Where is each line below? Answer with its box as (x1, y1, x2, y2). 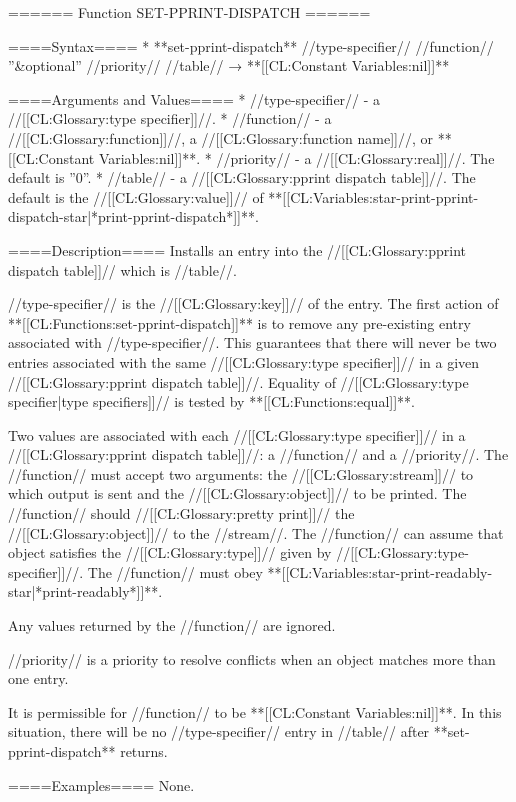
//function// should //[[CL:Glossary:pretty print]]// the (8, 503, 355, 524)
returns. (120, 741, 168, 761)
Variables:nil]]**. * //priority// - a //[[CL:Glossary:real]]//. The (98, 147, 495, 168)
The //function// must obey (87, 561, 263, 582)
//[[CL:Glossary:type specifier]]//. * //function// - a (8, 108, 332, 129)
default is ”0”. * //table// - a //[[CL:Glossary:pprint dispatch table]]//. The (8, 167, 476, 188)
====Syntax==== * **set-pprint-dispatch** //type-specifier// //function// (8, 35, 494, 56)
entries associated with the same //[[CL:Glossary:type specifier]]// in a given (8, 351, 480, 372)
